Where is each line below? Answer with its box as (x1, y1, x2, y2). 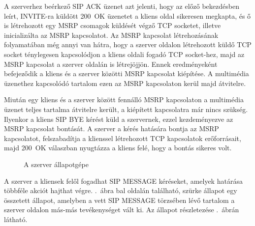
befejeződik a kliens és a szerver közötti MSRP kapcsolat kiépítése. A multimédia (4, 68, 249, 79)
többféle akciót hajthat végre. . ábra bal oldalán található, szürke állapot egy (4, 185, 237, 196)
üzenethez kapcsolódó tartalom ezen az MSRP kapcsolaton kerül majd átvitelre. (4, 78, 246, 88)
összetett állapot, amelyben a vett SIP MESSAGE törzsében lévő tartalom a (4, 195, 235, 205)
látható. (4, 214, 28, 224)
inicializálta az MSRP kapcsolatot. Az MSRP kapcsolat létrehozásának (4, 29, 219, 40)
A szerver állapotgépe (24, 159, 89, 169)
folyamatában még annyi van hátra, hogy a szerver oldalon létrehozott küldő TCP (4, 39, 252, 50)
